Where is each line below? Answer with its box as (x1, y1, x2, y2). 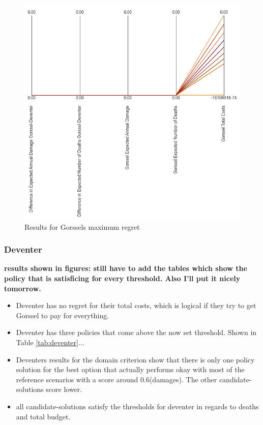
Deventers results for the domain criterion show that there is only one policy (16, 354, 255, 365)
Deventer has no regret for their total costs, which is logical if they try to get (16, 300, 256, 311)
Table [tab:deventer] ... (16, 337, 84, 347)
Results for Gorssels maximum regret (24, 221, 140, 232)
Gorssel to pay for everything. (16, 310, 109, 320)
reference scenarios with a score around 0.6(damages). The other (16, 374, 217, 384)
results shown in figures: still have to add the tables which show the (4, 263, 247, 274)
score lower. (46, 384, 82, 394)
